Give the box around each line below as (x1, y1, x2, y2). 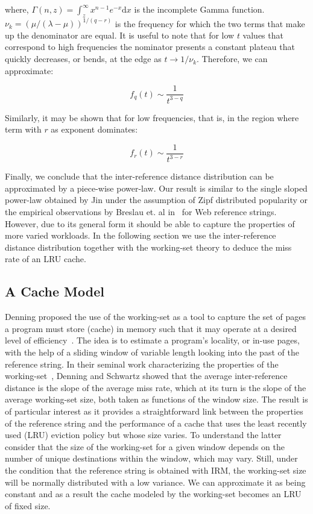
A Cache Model (5, 282, 104, 301)
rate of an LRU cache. (5, 252, 86, 265)
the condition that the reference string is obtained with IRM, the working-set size (5, 463, 306, 476)
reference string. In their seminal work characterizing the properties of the (5, 357, 279, 370)
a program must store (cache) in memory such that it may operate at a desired (5, 322, 297, 334)
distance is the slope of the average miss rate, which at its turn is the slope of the (5, 381, 306, 393)
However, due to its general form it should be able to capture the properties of (5, 217, 295, 230)
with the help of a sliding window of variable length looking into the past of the (5, 346, 299, 358)
